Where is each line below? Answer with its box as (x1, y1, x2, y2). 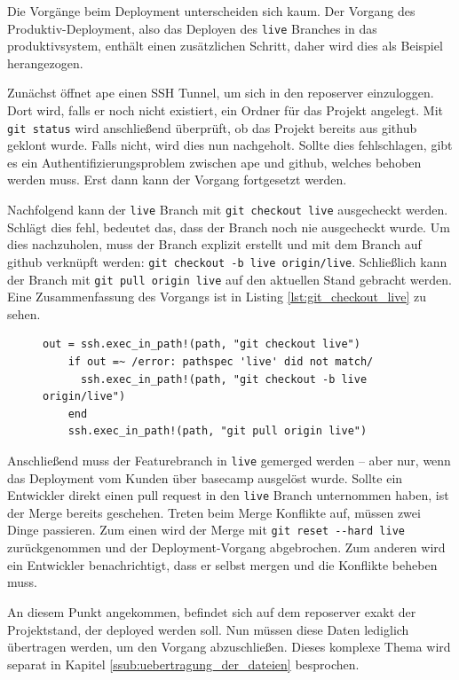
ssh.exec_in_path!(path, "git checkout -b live (80, 372, 368, 386)
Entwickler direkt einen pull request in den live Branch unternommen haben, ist (7, 486, 449, 504)
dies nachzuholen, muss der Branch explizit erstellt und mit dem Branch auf (7, 235, 422, 254)
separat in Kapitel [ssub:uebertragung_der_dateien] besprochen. (7, 654, 360, 673)
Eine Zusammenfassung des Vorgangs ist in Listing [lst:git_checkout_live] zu (7, 287, 426, 306)
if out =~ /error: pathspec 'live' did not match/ (67, 356, 374, 368)
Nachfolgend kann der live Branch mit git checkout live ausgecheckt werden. (7, 200, 448, 219)
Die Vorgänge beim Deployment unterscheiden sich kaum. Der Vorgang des (7, 2, 415, 20)
